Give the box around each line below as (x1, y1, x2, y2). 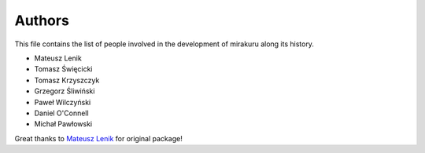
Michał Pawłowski (34, 119, 93, 129)
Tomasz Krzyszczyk (34, 75, 100, 85)
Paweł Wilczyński (34, 97, 91, 107)
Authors (14, 12, 70, 29)
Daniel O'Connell (34, 108, 90, 118)
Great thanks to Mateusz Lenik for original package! (14, 133, 183, 143)
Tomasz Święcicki (34, 64, 93, 74)
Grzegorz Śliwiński (34, 86, 95, 96)
